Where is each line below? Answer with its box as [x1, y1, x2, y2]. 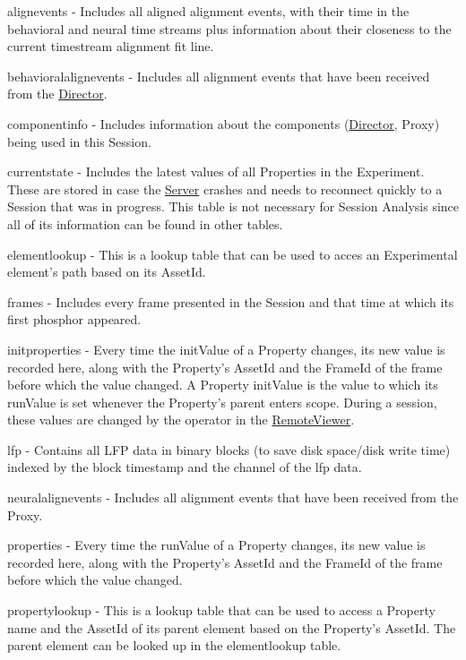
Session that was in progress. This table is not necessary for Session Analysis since [7, 197, 460, 216]
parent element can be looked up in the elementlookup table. [7, 636, 341, 655]
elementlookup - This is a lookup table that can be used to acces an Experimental [7, 244, 458, 263]
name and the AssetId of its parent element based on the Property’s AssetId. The [7, 618, 456, 637]
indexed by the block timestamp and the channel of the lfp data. [7, 458, 362, 476]
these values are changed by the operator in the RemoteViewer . [7, 410, 355, 429]
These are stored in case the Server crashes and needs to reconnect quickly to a [7, 179, 443, 198]
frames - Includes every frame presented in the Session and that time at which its [7, 292, 454, 311]
